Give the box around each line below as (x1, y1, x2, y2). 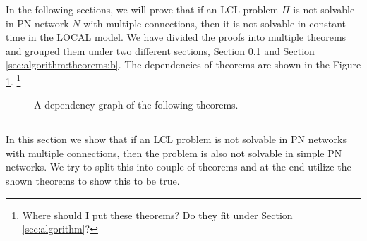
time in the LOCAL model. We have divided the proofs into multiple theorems (6, 30, 347, 44)
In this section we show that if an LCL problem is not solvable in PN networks (6, 132, 347, 147)
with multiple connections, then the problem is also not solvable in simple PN (6, 145, 342, 160)
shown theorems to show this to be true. (6, 173, 180, 187)
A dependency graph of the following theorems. (34, 97, 239, 112)
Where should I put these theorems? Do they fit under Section (22, 207, 293, 222)
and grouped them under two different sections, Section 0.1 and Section (6, 43, 315, 58)
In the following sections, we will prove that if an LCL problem (6, 2, 279, 16)
